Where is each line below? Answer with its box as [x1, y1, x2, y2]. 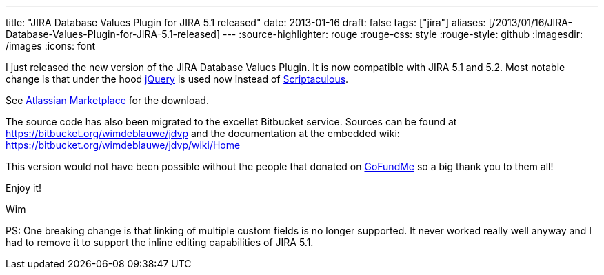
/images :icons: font [6, 40, 96, 52]
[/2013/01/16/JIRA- [488, 17, 572, 28]
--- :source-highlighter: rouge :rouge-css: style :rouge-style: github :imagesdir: [222, 28, 583, 40]
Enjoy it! [6, 182, 42, 194]
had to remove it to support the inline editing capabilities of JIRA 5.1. [6, 236, 314, 248]
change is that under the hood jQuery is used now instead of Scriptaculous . [6, 73, 349, 85]
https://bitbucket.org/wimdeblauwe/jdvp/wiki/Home [6, 139, 241, 151]
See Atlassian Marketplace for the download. [6, 94, 209, 106]
